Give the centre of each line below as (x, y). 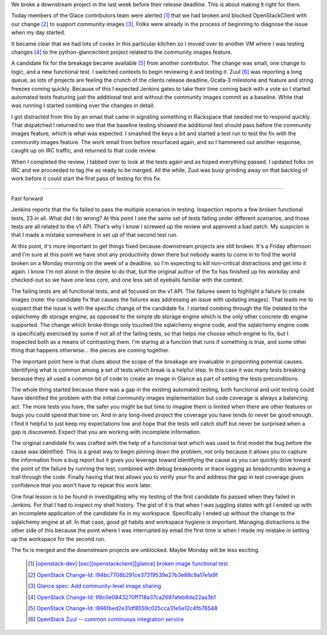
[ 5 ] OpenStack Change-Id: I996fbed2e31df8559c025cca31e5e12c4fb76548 (123, 608)
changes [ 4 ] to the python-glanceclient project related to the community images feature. (122, 52)
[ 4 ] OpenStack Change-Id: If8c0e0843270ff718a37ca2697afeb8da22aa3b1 (122, 597)
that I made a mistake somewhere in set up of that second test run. (94, 235)
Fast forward (27, 198)
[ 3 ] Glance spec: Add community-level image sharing (95, 586)
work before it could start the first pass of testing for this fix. (86, 179)
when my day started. (38, 33)
